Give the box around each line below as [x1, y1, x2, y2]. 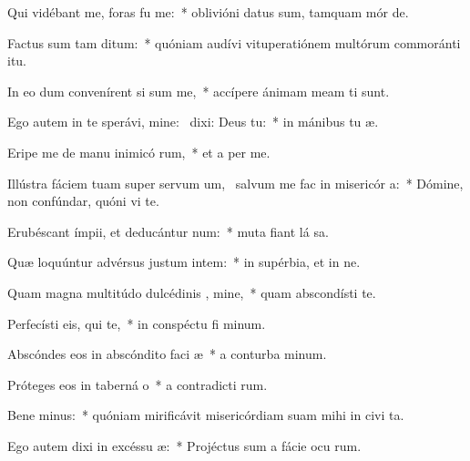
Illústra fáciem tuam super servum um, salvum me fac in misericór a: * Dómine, [7, 173, 464, 192]
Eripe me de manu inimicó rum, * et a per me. [7, 142, 271, 161]
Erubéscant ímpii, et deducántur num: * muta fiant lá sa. [7, 221, 329, 241]
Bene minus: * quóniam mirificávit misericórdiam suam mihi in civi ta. [7, 405, 404, 425]
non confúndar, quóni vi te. [7, 191, 159, 210]
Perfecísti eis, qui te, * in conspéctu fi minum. [7, 313, 266, 333]
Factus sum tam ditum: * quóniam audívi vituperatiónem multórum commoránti [7, 33, 461, 52]
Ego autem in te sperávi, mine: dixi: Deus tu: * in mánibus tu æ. [7, 112, 379, 131]
